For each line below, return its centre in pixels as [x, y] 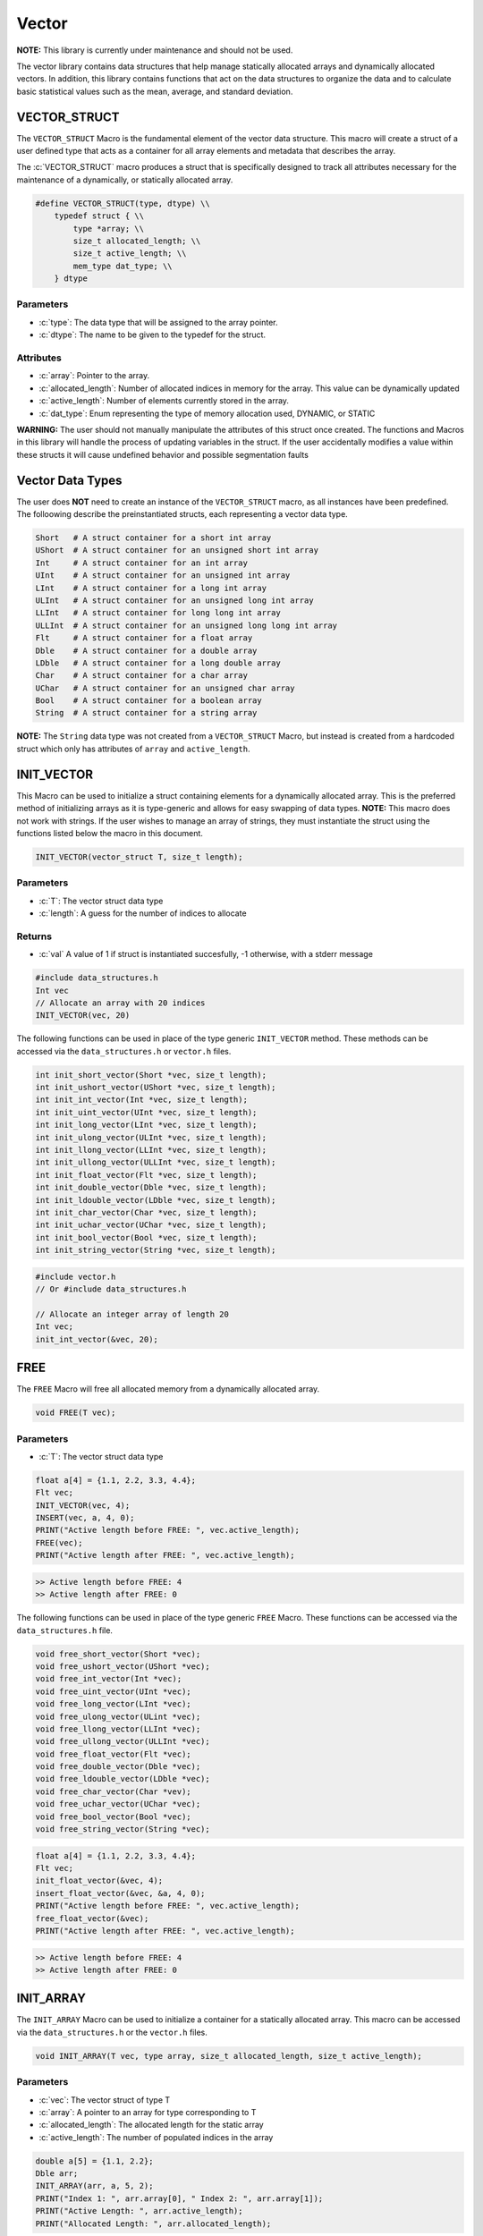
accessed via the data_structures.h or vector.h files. [124, 1051]
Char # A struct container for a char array [141, 676]
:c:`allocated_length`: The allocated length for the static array [151, 2125]
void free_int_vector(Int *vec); [109, 1679]
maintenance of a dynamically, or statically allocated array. [125, 180]
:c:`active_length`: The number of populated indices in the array [156, 2137]
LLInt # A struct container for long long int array [158, 613]
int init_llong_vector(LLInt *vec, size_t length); [151, 1150]
